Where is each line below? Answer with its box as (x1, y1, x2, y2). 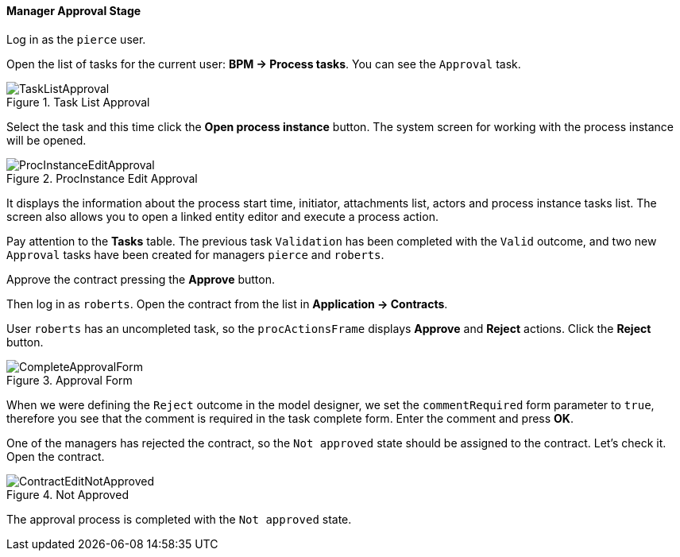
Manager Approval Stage (6, 4, 141, 17)
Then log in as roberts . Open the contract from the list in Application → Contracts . (6, 296, 448, 311)
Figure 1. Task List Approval (6, 95, 150, 109)
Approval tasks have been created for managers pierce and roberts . (6, 247, 384, 261)
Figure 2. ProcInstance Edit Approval (6, 171, 198, 185)
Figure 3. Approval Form (6, 373, 133, 387)
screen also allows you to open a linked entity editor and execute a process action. (6, 209, 439, 223)
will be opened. (6, 133, 87, 147)
